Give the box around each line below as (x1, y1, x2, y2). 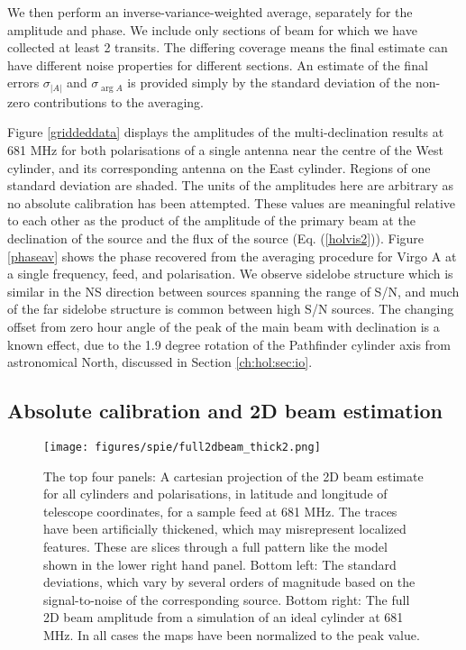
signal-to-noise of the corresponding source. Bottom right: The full (43, 590, 410, 609)
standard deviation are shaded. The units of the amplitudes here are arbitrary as (7, 176, 453, 195)
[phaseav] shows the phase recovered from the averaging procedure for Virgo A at (7, 246, 457, 265)
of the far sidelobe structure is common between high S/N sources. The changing (7, 299, 454, 318)
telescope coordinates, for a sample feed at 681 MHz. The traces (43, 501, 397, 520)
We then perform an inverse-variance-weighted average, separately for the (7, 3, 413, 21)
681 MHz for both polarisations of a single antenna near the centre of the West (7, 141, 443, 160)
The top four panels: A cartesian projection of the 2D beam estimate (43, 466, 424, 485)
